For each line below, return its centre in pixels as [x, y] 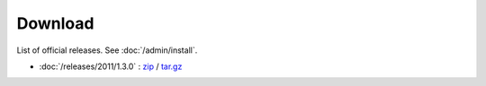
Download [55, 23]
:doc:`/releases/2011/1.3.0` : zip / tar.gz [111, 66]
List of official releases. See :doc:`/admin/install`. [107, 50]
